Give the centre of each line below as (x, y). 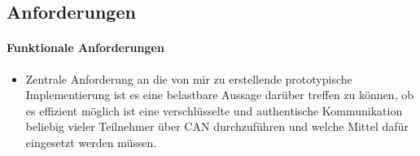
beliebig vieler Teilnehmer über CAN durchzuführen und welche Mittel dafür (217, 126)
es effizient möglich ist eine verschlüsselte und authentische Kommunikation (214, 110)
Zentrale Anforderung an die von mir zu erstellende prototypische (189, 78)
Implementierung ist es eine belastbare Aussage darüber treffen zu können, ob (219, 95)
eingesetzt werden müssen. (91, 142)
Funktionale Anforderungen (85, 48)
